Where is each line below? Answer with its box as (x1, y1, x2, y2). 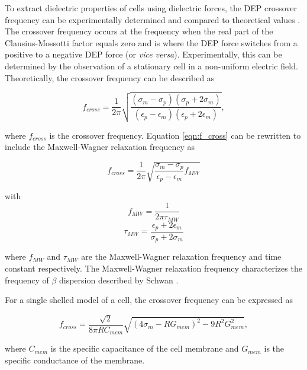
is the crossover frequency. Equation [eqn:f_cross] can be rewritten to (49, 129, 301, 141)
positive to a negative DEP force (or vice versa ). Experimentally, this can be (5, 48, 282, 60)
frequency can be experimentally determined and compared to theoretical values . (5, 13, 300, 25)
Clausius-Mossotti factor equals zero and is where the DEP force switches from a (5, 36, 298, 49)
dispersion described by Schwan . (59, 273, 179, 286)
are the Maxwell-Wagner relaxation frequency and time (81, 250, 282, 263)
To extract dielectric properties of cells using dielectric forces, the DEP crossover (5, 2, 298, 14)
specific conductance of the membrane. (5, 353, 145, 366)
